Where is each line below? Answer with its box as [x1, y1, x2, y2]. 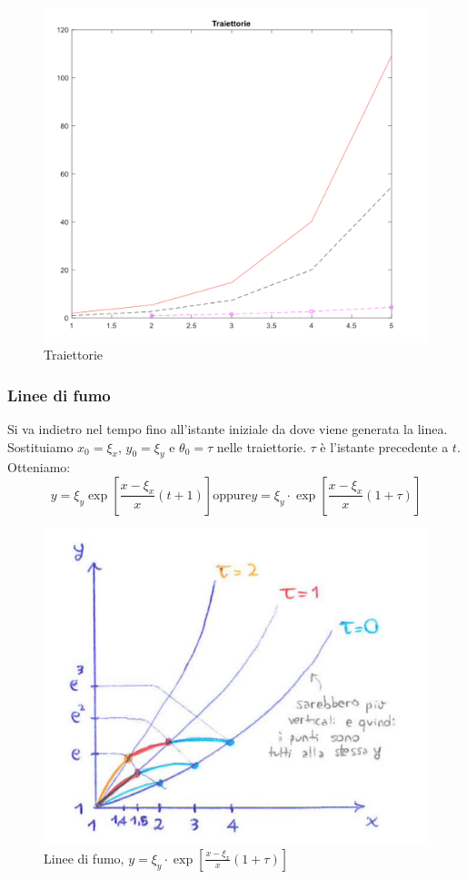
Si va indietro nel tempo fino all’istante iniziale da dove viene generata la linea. [7, 419, 448, 438]
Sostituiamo [7, 437, 74, 456]
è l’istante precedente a [320, 437, 449, 456]
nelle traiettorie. [216, 437, 306, 456]
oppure [213, 489, 252, 502]
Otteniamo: [7, 458, 71, 477]
